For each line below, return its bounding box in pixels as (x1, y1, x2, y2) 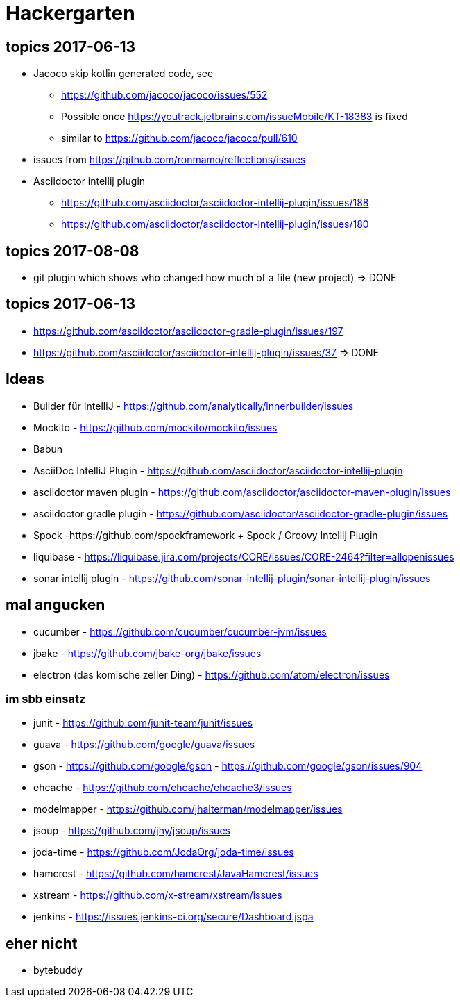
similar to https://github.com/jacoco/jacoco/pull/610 (61, 132, 298, 144)
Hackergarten (6, 1, 135, 25)
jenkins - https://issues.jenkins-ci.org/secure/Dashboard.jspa (33, 911, 314, 923)
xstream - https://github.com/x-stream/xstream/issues (33, 889, 282, 902)
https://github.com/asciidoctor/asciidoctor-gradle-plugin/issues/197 (33, 324, 343, 337)
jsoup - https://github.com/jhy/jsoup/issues (33, 824, 230, 837)
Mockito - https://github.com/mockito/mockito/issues (33, 421, 278, 433)
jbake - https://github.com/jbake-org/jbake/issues (33, 647, 262, 659)
